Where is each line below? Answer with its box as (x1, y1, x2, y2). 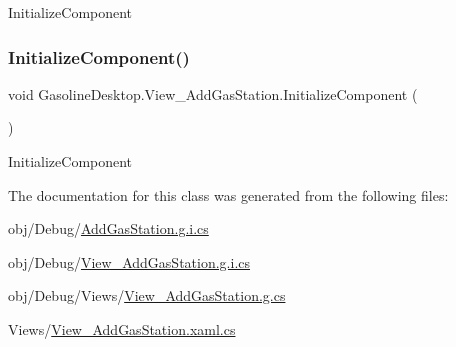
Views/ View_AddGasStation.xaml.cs (8, 318, 236, 339)
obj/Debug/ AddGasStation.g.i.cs (8, 218, 209, 239)
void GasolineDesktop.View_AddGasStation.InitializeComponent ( (8, 83, 418, 104)
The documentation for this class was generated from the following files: (8, 184, 449, 205)
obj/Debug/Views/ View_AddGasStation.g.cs (8, 285, 286, 306)
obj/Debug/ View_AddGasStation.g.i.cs (8, 251, 251, 272)
